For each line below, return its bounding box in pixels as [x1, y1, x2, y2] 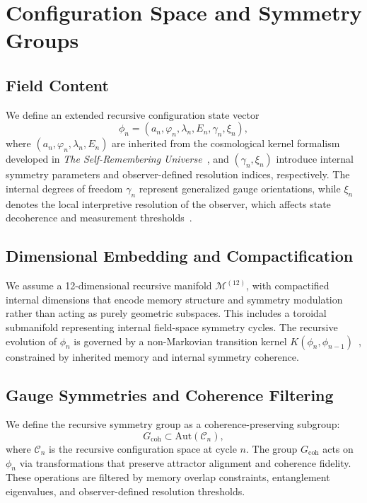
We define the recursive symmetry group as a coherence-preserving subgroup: [6, 417, 340, 432]
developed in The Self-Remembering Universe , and [6, 151, 229, 166]
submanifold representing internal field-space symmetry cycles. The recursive [6, 319, 338, 334]
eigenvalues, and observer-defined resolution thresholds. [6, 483, 245, 498]
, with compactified [246, 278, 330, 293]
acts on [322, 441, 354, 456]
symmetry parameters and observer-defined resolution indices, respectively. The [6, 167, 350, 182]
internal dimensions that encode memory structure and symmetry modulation [6, 291, 343, 306]
